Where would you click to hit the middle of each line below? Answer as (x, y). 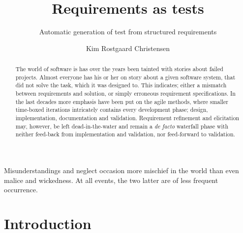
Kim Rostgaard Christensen (128, 48)
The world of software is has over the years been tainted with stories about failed (119, 69)
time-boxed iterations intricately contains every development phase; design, (112, 110)
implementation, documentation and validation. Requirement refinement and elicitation (127, 118)
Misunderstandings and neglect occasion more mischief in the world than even (121, 170)
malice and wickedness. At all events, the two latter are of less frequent (111, 180)
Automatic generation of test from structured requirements (128, 32)
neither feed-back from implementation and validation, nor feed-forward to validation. (125, 134)
